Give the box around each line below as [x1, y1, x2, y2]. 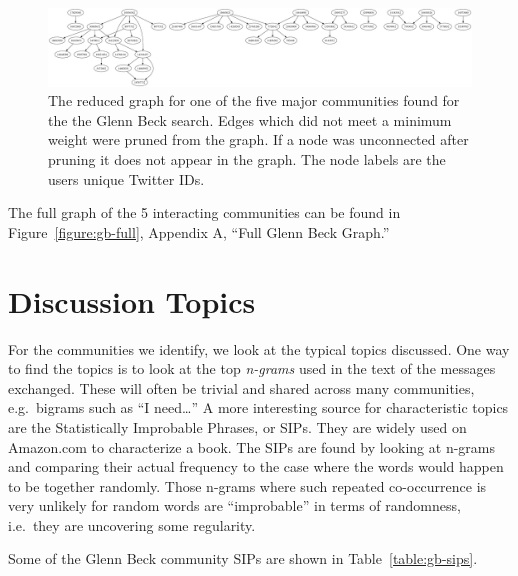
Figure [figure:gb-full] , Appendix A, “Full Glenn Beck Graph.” [8, 221, 390, 242]
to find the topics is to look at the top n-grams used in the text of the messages [8, 358, 496, 379]
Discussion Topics [8, 280, 256, 321]
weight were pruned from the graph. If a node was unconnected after [48, 129, 469, 150]
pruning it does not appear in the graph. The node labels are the [48, 149, 446, 170]
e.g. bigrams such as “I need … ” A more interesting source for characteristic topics [8, 397, 509, 418]
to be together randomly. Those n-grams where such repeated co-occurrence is [8, 475, 487, 496]
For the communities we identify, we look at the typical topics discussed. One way [8, 338, 510, 359]
